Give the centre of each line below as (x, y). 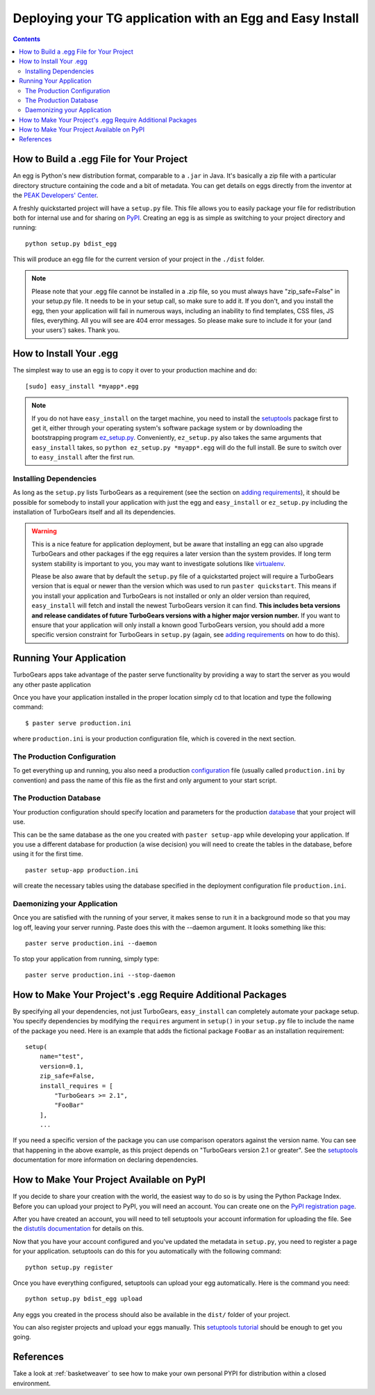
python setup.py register (69, 1267)
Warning (44, 531)
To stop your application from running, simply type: (86, 959)
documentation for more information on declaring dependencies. (106, 1160)
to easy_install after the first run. (83, 457)
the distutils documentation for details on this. (78, 1229)
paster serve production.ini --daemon (91, 944)
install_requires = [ (76, 1086)
